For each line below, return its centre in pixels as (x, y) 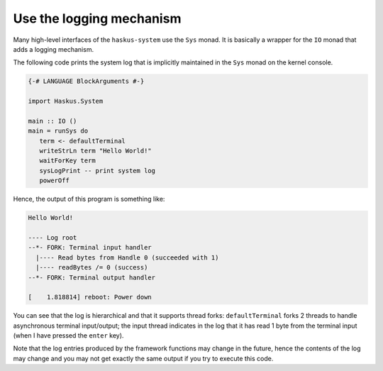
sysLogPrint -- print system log (98, 171)
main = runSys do (58, 131)
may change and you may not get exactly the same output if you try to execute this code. (143, 358)
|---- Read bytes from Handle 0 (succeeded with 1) (127, 258)
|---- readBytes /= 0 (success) (92, 267)
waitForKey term (67, 161)
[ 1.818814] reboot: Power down (90, 297)
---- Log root (52, 237)
